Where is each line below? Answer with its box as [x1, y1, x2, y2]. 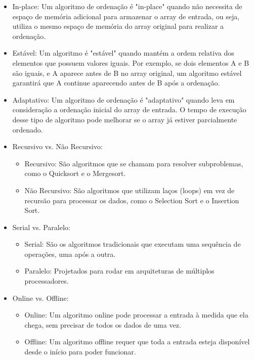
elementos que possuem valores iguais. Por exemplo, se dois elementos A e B [12, 57, 249, 68]
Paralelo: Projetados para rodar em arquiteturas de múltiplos [24, 265, 215, 276]
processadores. [24, 276, 69, 286]
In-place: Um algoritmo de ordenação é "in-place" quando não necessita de [12, 1, 242, 11]
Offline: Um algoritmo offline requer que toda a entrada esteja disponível [24, 336, 250, 347]
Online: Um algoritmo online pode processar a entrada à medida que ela [24, 309, 248, 320]
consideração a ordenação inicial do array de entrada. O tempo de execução [12, 104, 246, 115]
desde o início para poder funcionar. [24, 346, 136, 357]
